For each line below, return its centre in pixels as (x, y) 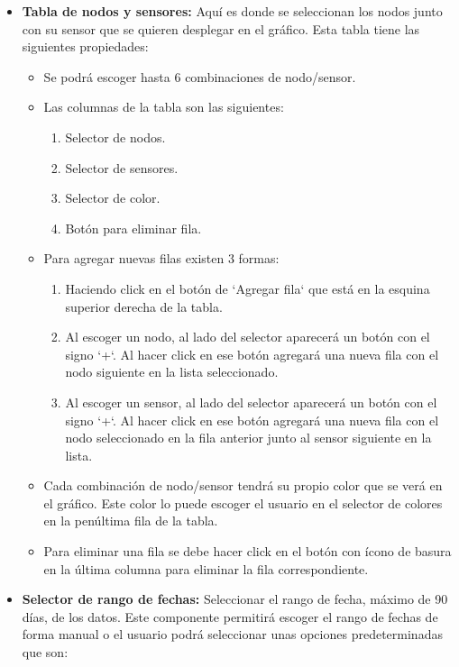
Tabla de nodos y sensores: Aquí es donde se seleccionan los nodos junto (232, 11)
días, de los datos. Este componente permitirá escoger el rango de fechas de (230, 616)
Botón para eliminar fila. (133, 228)
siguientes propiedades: (85, 46)
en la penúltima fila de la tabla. (131, 521)
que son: (45, 652)
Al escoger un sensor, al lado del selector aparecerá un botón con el (251, 402)
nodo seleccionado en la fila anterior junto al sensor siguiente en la (248, 438)
